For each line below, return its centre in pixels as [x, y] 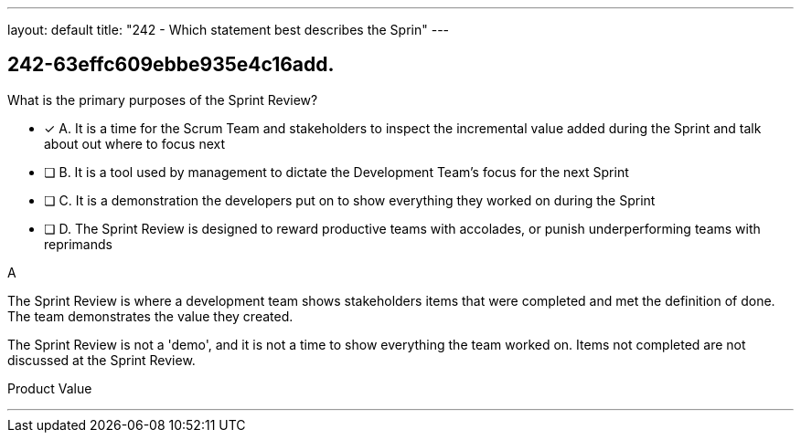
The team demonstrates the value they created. [150, 316]
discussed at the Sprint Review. [101, 360]
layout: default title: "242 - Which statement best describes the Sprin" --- [229, 30]
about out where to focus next [135, 143]
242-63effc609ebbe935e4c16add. [171, 65]
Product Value [50, 388]
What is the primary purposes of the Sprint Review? [163, 100]
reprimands [78, 244]
